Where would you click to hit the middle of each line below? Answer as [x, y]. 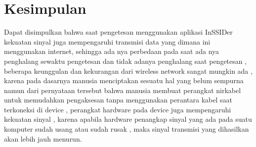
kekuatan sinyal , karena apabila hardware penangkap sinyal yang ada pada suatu [128, 119]
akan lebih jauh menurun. [43, 138]
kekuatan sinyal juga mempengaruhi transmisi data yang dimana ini [107, 41]
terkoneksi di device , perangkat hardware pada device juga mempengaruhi [118, 109]
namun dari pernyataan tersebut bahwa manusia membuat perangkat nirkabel [123, 90]
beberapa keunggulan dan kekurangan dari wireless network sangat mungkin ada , [128, 71]
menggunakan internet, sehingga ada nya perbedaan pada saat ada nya [112, 51]
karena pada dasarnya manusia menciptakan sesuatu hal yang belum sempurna [124, 80]
